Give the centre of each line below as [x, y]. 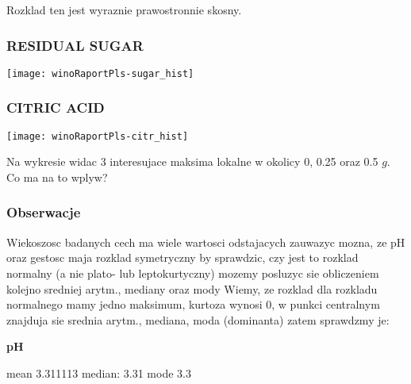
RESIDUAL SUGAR [75, 45]
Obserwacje [44, 212]
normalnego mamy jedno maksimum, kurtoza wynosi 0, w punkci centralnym [193, 304]
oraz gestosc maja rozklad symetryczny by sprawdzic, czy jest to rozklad [182, 257]
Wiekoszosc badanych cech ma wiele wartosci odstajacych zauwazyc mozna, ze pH [206, 242]
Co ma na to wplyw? [57, 177]
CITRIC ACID [56, 108]
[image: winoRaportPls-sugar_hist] [100, 73]
